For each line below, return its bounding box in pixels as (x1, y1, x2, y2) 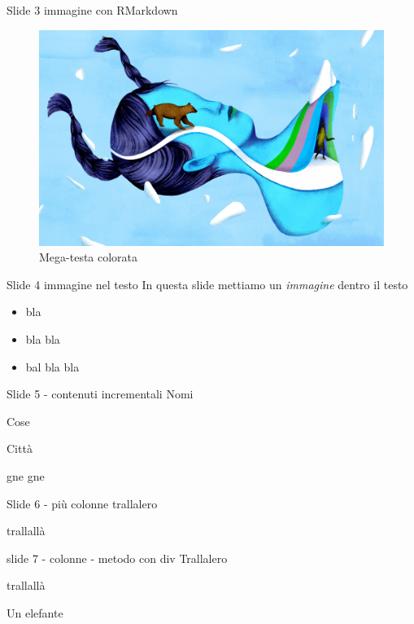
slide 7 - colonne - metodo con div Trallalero (7, 549, 228, 566)
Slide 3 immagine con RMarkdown (7, 2, 178, 18)
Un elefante (7, 604, 63, 621)
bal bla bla (25, 358, 80, 375)
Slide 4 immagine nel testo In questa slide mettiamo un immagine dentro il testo (7, 275, 408, 292)
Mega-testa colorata (39, 248, 138, 266)
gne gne (7, 467, 45, 484)
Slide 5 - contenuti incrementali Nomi (7, 385, 194, 402)
